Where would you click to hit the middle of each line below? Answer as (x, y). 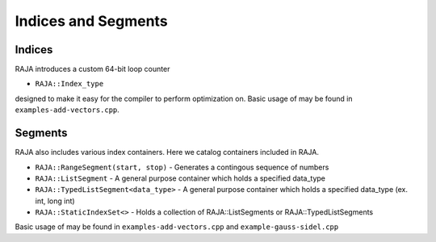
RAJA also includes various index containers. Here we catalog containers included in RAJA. (167, 152)
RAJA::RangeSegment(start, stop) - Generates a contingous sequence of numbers (182, 167)
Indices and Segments (92, 21)
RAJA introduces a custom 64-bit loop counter (92, 69)
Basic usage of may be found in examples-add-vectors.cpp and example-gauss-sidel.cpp (177, 227)
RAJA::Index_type (69, 84)
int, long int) (55, 201)
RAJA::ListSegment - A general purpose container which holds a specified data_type (180, 178)
